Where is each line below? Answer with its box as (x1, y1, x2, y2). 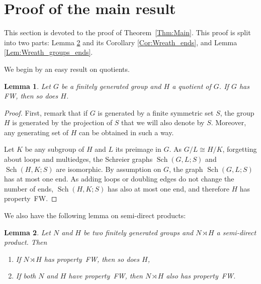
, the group (220, 107, 254, 118)
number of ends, (4, 183, 54, 194)
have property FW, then (68, 270, 143, 281)
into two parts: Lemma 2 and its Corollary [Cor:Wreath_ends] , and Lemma (4, 37, 237, 47)
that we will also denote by (121, 117, 205, 128)
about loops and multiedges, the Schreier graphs (4, 154, 153, 164)
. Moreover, (211, 117, 246, 128)
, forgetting (222, 144, 257, 154)
